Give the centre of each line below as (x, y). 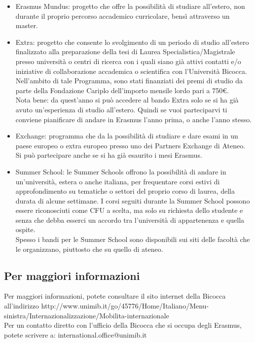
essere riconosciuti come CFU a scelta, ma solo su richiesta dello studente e (129, 210)
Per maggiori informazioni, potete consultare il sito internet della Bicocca (115, 296)
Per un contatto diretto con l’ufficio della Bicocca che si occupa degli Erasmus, (123, 325)
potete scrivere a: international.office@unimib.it (75, 334)
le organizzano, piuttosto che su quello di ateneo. (89, 249)
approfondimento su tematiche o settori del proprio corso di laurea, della (125, 191)
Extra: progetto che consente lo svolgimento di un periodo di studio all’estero (132, 42)
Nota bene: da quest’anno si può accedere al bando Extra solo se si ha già (127, 100)
